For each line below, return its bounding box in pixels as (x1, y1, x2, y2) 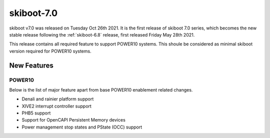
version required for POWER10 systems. (9, 48, 92, 54)
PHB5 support (21, 110, 51, 116)
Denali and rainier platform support (21, 96, 94, 102)
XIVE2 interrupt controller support (21, 103, 92, 109)
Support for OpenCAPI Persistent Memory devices (21, 117, 126, 123)
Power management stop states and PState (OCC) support (21, 124, 142, 130)
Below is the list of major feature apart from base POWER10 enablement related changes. (9, 86, 193, 92)
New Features (9, 61, 53, 69)
